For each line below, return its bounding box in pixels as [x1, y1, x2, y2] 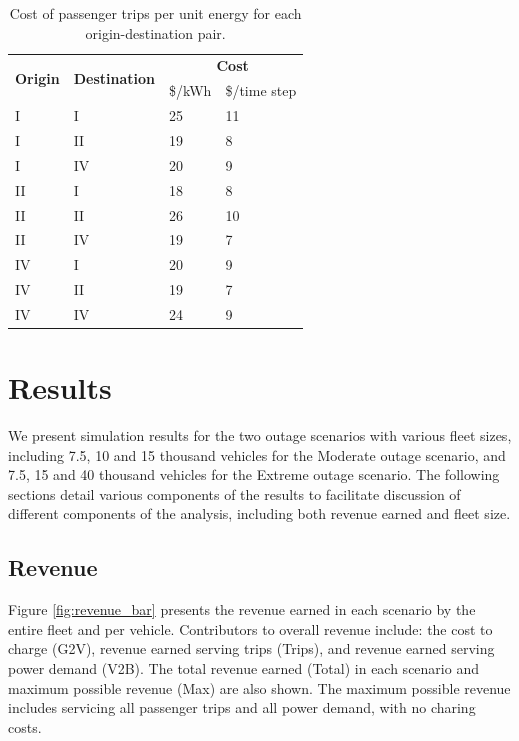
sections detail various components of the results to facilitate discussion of [8, 483, 461, 504]
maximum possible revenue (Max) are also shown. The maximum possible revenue [8, 677, 511, 698]
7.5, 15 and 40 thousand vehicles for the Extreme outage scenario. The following [8, 464, 500, 485]
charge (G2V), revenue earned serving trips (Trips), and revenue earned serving [8, 638, 495, 659]
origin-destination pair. [85, 22, 226, 43]
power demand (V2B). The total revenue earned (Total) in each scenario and [8, 658, 479, 679]
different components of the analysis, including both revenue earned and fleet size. [8, 503, 511, 524]
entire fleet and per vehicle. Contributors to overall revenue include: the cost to [8, 618, 493, 639]
